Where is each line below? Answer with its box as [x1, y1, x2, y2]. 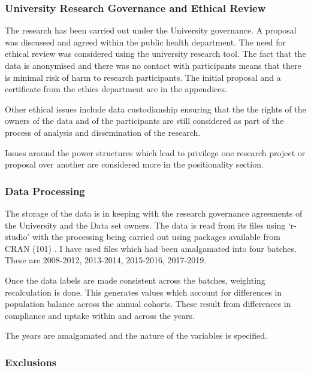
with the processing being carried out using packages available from [32, 230, 280, 243]
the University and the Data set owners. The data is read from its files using [5, 218, 286, 231]
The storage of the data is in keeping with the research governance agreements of [5, 206, 303, 219]
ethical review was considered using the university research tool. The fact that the [5, 47, 306, 60]
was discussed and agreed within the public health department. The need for [5, 35, 286, 48]
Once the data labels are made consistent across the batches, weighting [5, 273, 265, 286]
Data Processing [5, 183, 85, 198]
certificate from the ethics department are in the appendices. [5, 83, 227, 95]
